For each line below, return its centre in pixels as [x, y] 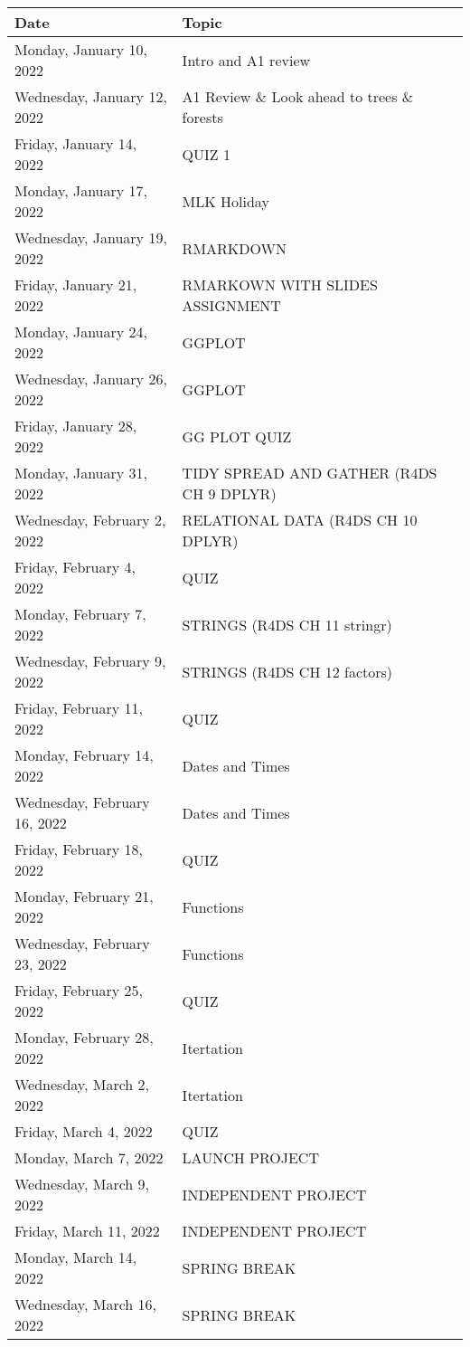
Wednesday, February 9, [90, 661]
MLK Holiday [226, 201]
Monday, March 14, [76, 1257]
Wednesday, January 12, [91, 96]
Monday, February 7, [80, 614]
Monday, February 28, [84, 1037]
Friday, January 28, [76, 426]
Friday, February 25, [79, 990]
